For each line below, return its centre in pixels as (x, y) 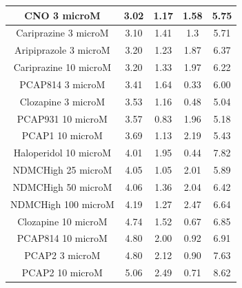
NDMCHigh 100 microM (62, 204)
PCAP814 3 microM (62, 84)
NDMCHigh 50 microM (62, 186)
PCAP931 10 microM (62, 118)
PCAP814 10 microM (62, 238)
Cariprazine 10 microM (62, 67)
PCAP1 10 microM (62, 135)
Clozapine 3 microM (62, 101)
